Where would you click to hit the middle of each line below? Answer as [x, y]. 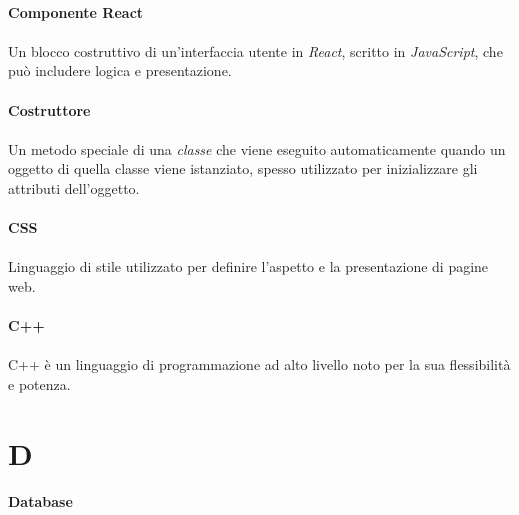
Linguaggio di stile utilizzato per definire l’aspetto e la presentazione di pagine [248, 266]
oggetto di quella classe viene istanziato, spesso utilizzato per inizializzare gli [243, 168]
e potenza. [39, 383]
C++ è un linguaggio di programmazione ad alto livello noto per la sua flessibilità [259, 364]
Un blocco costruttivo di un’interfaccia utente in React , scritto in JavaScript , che [255, 50]
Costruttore [49, 109]
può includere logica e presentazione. [120, 70]
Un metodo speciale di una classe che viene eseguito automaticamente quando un [257, 148]
